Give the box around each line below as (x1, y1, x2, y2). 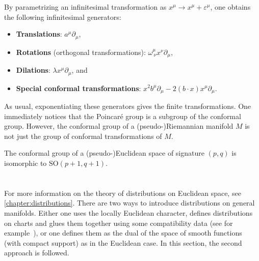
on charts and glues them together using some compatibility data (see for (4, 217, 233, 228)
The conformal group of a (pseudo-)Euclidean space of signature (4, 148, 204, 158)
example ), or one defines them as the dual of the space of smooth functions (4, 227, 242, 238)
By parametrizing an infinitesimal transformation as (4, 2, 167, 12)
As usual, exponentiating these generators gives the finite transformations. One (4, 101, 251, 111)
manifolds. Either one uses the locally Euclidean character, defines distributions (4, 207, 253, 218)
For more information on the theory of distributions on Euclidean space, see (4, 187, 241, 198)
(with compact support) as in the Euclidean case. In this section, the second (4, 237, 242, 248)
